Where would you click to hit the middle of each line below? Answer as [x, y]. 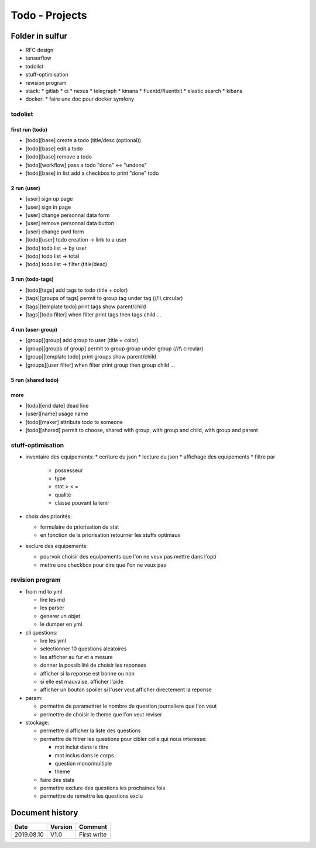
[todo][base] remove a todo [59, 157]
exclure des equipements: [56, 546]
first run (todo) [29, 129]
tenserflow [39, 58]
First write [93, 835]
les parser [52, 608]
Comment [93, 827]
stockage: [37, 722]
